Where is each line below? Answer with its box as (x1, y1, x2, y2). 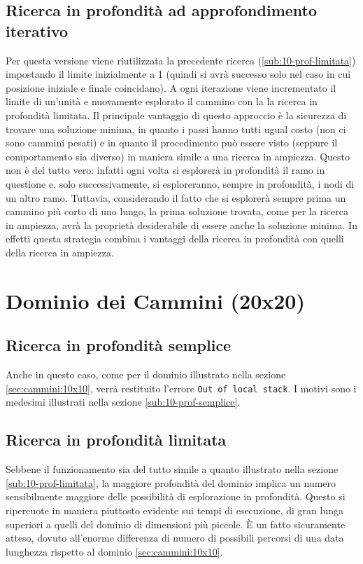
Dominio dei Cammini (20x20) (6, 286, 305, 315)
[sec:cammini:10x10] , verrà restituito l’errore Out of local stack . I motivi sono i (6, 380, 357, 395)
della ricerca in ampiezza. (6, 245, 114, 259)
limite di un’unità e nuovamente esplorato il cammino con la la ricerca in (6, 94, 318, 109)
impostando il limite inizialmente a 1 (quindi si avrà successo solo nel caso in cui (6, 67, 351, 81)
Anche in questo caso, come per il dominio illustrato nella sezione (6, 367, 286, 382)
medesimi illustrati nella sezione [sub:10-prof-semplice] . (6, 394, 241, 409)
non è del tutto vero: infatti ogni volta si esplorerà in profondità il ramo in (6, 163, 325, 177)
